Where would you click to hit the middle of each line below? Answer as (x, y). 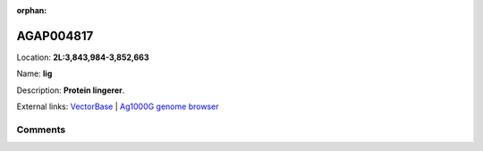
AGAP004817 (55, 36)
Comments (41, 130)
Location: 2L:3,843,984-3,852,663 (83, 57)
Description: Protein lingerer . (71, 90)
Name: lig (34, 74)
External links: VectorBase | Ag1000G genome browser (118, 106)
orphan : (32, 10)
